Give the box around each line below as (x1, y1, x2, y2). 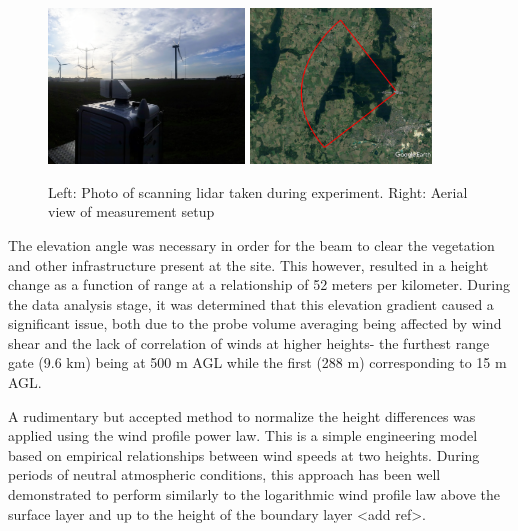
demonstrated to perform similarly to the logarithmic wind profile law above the (8, 484, 500, 505)
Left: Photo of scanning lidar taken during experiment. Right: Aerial (48, 181, 468, 202)
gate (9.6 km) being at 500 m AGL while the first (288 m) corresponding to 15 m (8, 352, 507, 373)
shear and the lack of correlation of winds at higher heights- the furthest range (8, 332, 490, 353)
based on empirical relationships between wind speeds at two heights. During (8, 444, 480, 465)
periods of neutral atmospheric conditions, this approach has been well (8, 464, 441, 485)
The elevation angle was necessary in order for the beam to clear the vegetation (8, 234, 495, 255)
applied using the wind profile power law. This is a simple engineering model (8, 425, 478, 446)
